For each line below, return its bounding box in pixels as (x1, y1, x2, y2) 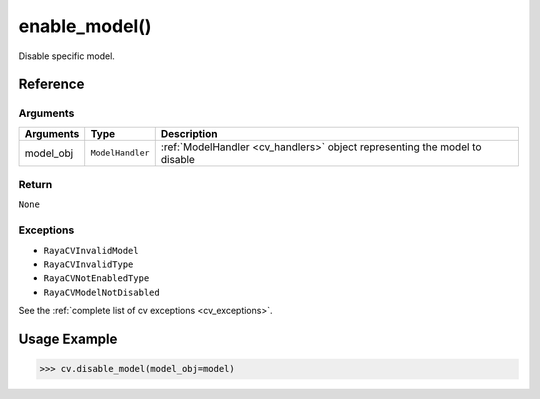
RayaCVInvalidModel (43, 245, 139, 256)
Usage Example (18, 330, 118, 347)
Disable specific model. (18, 50, 115, 62)
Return (18, 178, 53, 192)
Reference (18, 76, 85, 93)
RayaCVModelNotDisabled (43, 286, 160, 298)
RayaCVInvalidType (43, 258, 134, 270)
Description (160, 126, 218, 140)
